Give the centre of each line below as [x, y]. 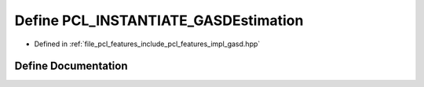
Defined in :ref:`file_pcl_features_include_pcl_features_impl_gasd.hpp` [147, 44]
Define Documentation [71, 66]
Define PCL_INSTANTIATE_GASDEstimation [159, 20]
